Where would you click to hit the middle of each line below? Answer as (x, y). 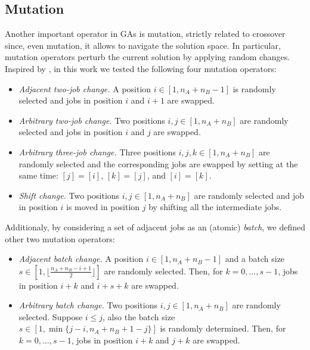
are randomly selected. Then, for (163, 271)
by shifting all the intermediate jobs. (215, 207)
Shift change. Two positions (69, 195)
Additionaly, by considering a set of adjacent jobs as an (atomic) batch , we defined (155, 226)
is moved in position (103, 207)
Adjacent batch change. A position (81, 259)
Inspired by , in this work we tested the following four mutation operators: (141, 68)
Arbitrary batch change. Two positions (88, 305)
